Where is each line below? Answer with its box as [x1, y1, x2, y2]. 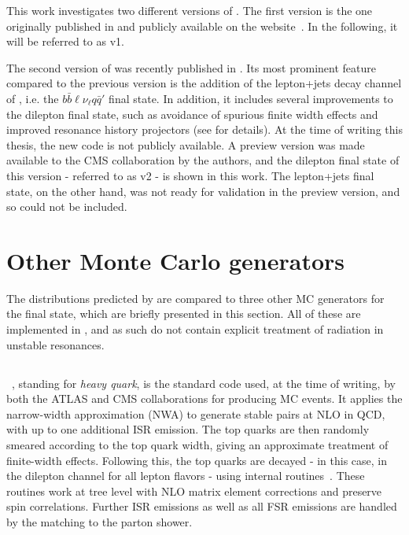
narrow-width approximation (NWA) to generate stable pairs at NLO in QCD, [6, 405, 385, 422]
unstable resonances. [6, 336, 105, 352]
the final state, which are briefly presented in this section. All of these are [6, 305, 361, 322]
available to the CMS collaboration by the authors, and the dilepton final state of [6, 152, 400, 168]
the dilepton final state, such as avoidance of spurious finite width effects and [6, 105, 378, 122]
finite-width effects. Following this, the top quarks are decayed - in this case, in [6, 452, 388, 468]
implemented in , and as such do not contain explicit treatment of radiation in [6, 321, 384, 338]
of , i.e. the [6, 90, 59, 106]
